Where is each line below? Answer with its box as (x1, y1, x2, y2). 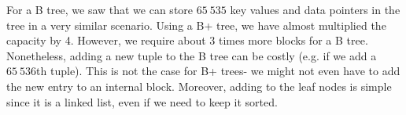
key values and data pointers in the (230, 2, 400, 17)
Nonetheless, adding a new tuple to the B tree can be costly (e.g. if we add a (6, 47, 377, 63)
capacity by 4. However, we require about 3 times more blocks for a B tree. (6, 32, 368, 49)
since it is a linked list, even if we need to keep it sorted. (6, 93, 278, 110)
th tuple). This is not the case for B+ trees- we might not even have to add (36, 63, 400, 79)
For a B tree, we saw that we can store (6, 2, 194, 17)
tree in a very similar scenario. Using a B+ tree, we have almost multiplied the (6, 16, 386, 33)
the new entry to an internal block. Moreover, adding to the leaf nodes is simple (6, 77, 392, 94)
